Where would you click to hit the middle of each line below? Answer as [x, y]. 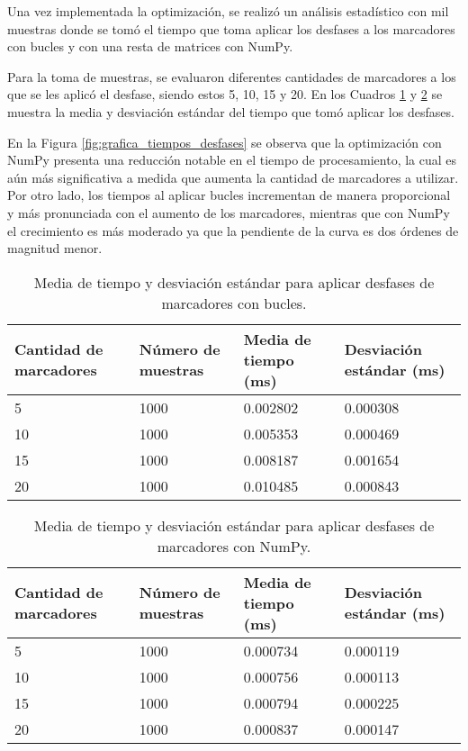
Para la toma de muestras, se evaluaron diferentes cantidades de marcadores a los [232, 76]
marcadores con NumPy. [234, 546]
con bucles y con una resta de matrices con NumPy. [150, 46]
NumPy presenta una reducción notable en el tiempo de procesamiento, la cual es [232, 160]
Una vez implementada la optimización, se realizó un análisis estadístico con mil [228, 11]
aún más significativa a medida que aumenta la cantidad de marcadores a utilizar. [233, 177]
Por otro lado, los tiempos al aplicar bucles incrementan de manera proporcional [229, 195]
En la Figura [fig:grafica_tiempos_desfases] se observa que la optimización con [225, 142]
